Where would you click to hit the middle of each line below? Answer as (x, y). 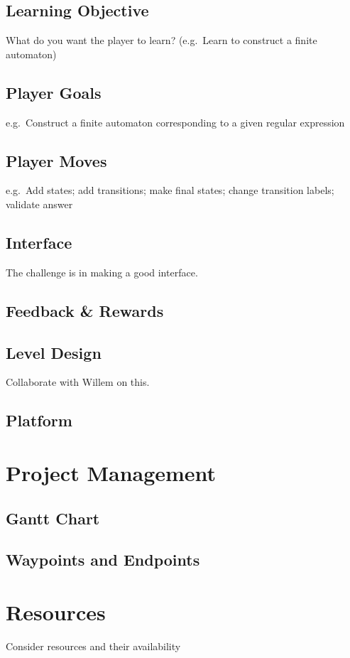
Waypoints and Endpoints (103, 560)
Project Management (111, 472)
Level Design (54, 352)
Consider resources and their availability (93, 646)
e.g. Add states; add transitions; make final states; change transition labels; (170, 190)
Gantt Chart (53, 518)
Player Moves (56, 160)
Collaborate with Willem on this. (78, 382)
